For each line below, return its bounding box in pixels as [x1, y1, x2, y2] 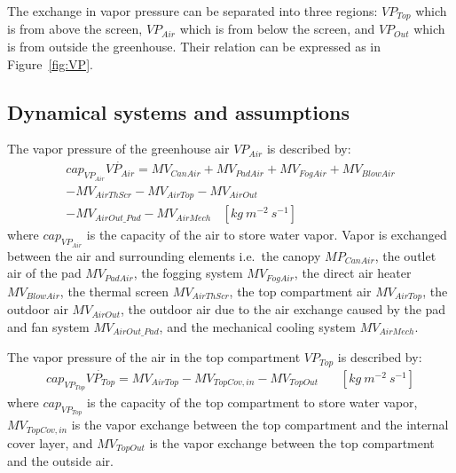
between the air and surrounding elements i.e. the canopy [7, 246, 321, 264]
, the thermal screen [59, 281, 169, 300]
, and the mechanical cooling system [159, 317, 357, 335]
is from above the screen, [7, 20, 143, 38]
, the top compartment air [229, 281, 372, 300]
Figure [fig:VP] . [7, 54, 93, 73]
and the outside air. [7, 452, 114, 470]
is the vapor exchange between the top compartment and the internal [71, 415, 449, 434]
